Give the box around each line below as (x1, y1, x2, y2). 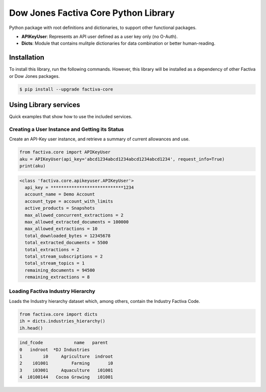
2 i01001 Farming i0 (19, 360, 113, 366)
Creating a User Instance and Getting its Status (9, 126, 124, 132)
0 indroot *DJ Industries (19, 347, 90, 352)
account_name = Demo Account (25, 192, 96, 197)
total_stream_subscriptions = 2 (25, 254, 103, 259)
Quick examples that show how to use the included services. (9, 114, 133, 120)
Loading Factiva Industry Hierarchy (9, 288, 96, 295)
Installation (9, 53, 44, 62)
